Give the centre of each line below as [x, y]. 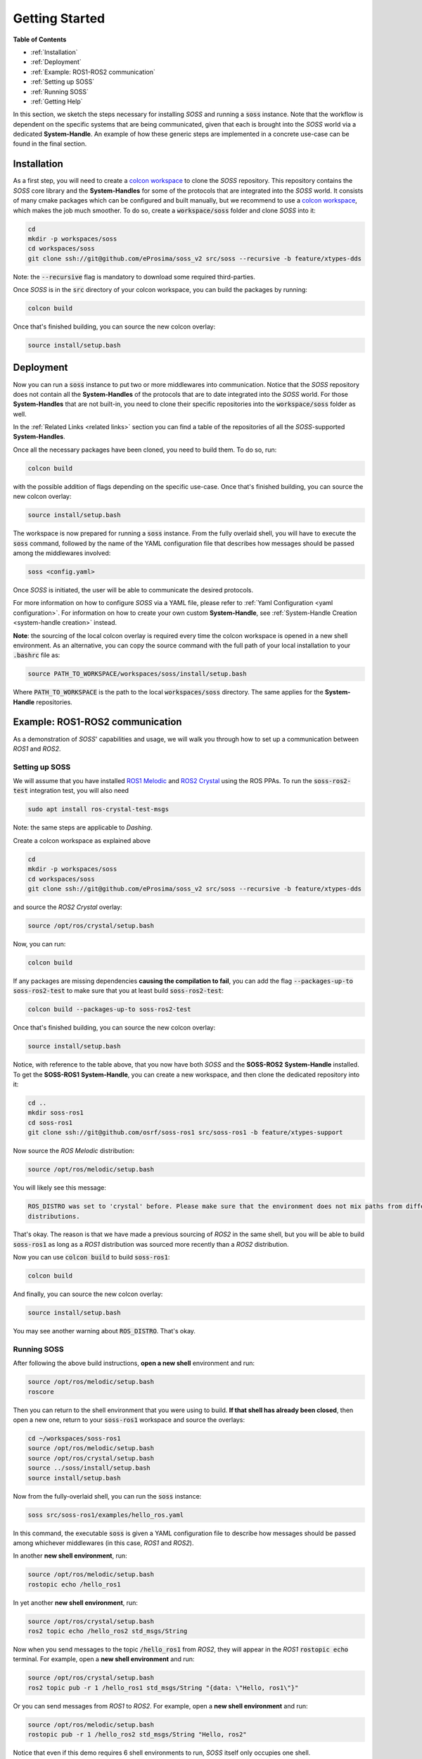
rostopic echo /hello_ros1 [74, 1584]
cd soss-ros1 [50, 1123]
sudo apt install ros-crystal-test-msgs [98, 809]
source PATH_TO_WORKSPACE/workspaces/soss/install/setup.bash [137, 674]
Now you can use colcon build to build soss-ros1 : [91, 1257]
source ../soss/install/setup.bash [89, 1468]
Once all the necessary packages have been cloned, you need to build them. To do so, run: [145, 450]
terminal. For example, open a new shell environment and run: [104, 1659]
